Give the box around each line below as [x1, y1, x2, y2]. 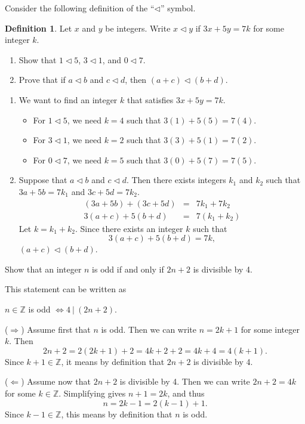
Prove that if [19, 73, 66, 86]
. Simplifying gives [58, 386, 126, 399]
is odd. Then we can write [101, 323, 197, 335]
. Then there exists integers [126, 174, 226, 186]
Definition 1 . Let [5, 21, 72, 34]
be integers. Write [105, 21, 171, 34]
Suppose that [19, 174, 67, 186]
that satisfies [127, 93, 174, 106]
